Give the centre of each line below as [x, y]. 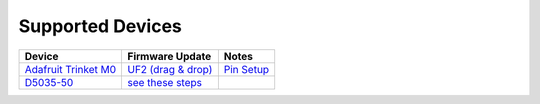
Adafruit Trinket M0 [70, 69]
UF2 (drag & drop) [170, 69]
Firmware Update [169, 56]
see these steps [164, 82]
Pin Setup [246, 69]
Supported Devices [100, 26]
